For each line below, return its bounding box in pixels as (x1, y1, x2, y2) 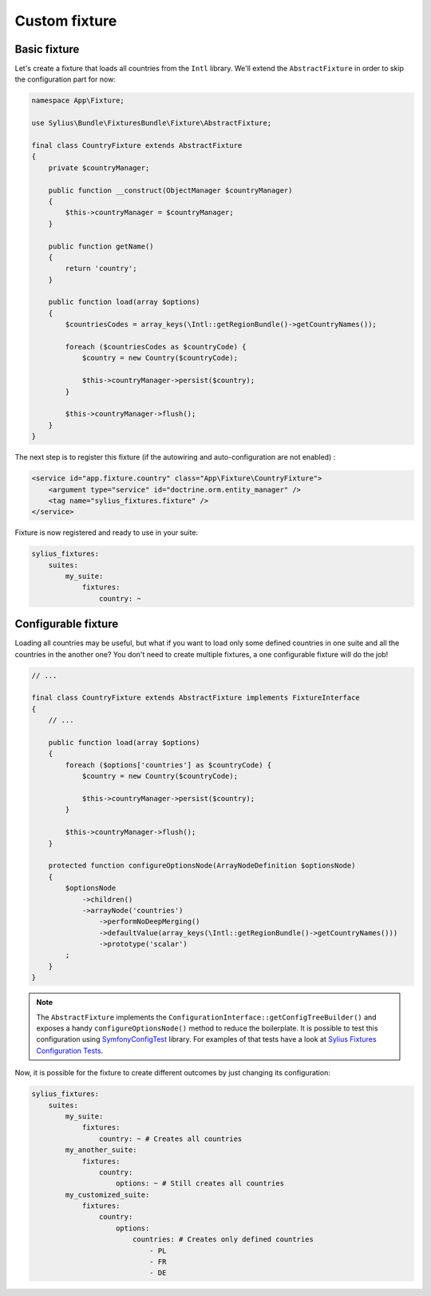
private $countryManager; (48, 163, 150, 172)
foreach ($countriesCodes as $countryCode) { (65, 342, 247, 352)
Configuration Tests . (36, 1046, 104, 1055)
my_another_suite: (65, 1146, 137, 1154)
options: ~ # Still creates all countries (116, 1179, 285, 1188)
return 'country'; (65, 264, 137, 273)
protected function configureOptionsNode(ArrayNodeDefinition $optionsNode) (48, 861, 356, 871)
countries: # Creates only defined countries (132, 1235, 314, 1244)
